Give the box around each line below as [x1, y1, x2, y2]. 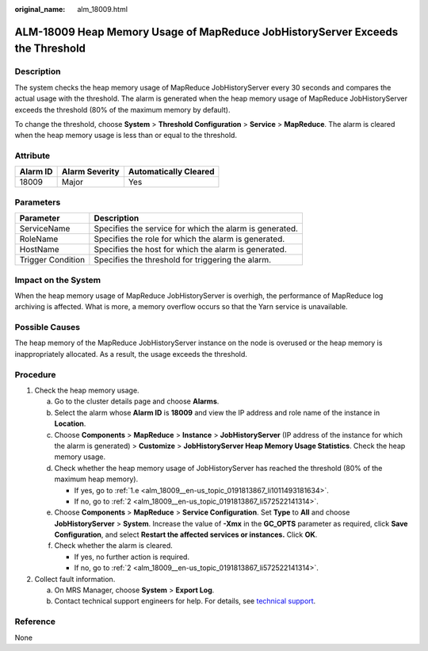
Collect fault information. [34, 574, 116, 584]
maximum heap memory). [54, 474, 139, 484]
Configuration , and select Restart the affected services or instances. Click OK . [54, 530, 318, 539]
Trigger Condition [19, 255, 86, 266]
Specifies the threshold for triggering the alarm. [94, 255, 272, 266]
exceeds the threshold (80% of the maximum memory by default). [14, 105, 231, 114]
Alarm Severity [61, 167, 120, 178]
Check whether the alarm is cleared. [54, 541, 174, 550]
